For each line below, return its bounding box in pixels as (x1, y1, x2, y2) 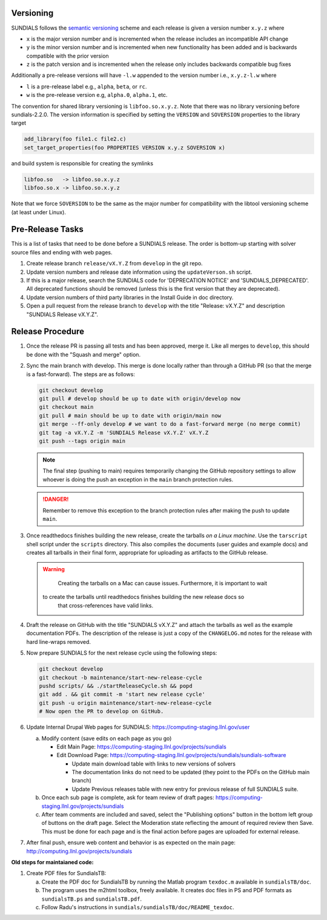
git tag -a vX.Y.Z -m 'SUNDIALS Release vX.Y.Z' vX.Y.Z (39, 429, 209, 436)
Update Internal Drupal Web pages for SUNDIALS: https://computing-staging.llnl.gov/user (26, 724, 250, 731)
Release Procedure (11, 326, 85, 337)
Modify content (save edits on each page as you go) (41, 735, 172, 742)
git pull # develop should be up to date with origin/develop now (39, 395, 240, 402)
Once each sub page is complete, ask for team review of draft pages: (41, 794, 214, 801)
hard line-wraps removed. (26, 638, 91, 645)
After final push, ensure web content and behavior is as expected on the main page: (26, 839, 236, 846)
